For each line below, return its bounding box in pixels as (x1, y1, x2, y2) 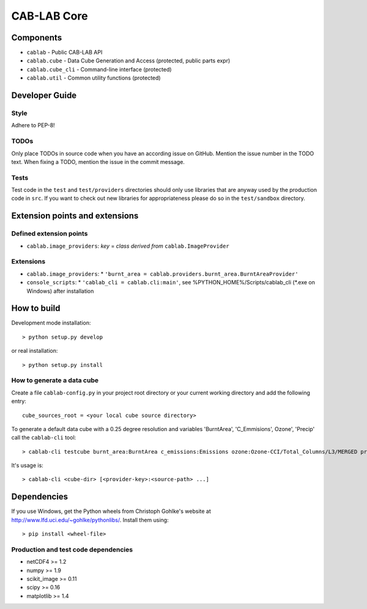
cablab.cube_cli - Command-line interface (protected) (26, 65, 172, 73)
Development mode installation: (11, 319, 91, 327)
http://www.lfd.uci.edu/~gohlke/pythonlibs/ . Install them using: (11, 516, 169, 523)
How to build (11, 303, 61, 314)
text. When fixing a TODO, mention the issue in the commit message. (11, 158, 185, 165)
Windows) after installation (26, 287, 94, 295)
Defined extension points (11, 229, 88, 238)
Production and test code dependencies (11, 545, 133, 553)
